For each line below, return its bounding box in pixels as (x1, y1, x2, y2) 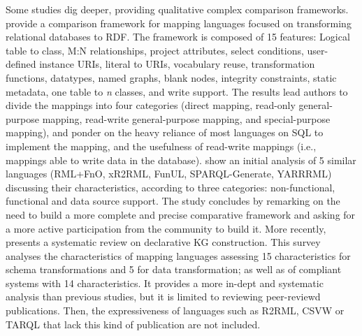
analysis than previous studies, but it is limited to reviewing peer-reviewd (6, 289, 321, 304)
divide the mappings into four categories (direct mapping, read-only (6, 98, 296, 112)
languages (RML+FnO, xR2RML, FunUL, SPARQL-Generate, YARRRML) (6, 166, 332, 181)
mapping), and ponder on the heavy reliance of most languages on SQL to (6, 125, 324, 140)
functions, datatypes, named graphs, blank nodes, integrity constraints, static (6, 70, 337, 85)
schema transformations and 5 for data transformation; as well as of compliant (6, 262, 342, 277)
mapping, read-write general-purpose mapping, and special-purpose (42, 111, 331, 126)
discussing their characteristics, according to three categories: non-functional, (6, 180, 335, 194)
